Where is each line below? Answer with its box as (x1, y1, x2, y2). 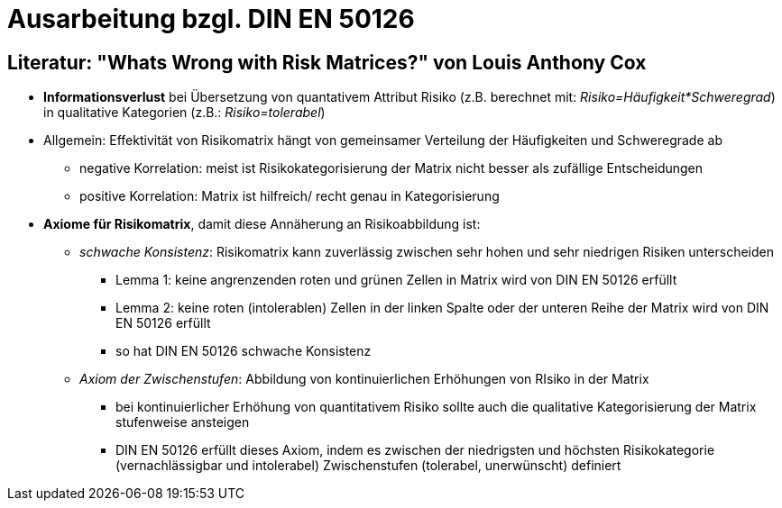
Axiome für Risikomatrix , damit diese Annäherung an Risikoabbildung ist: (43, 216, 481, 232)
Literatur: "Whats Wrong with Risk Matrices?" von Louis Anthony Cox (7, 50, 647, 74)
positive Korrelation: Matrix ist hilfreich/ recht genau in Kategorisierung (79, 188, 500, 204)
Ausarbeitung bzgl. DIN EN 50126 (7, 4, 415, 34)
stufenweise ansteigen (115, 414, 250, 431)
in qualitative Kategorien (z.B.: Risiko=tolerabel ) (43, 104, 326, 121)
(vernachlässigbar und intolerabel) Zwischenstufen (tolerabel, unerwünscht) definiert (115, 458, 621, 474)
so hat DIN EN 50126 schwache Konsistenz (115, 343, 372, 359)
